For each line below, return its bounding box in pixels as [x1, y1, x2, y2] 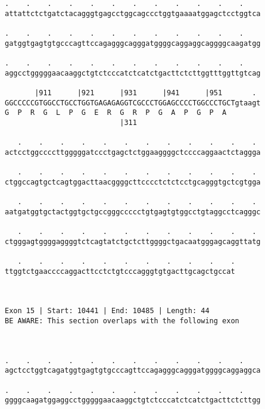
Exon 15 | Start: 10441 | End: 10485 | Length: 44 [5, 307, 210, 316]
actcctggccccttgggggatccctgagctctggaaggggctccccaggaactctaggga [5, 148, 261, 157]
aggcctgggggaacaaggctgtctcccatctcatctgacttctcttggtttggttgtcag [5, 68, 261, 77]
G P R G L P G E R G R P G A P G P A [5, 108, 227, 117]
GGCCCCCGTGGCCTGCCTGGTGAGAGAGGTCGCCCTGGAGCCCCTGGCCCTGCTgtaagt [5, 98, 261, 107]
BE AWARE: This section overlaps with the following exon [5, 317, 239, 325]
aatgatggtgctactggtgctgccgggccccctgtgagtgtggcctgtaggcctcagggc [5, 207, 261, 216]
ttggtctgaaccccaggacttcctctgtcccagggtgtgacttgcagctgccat [5, 267, 235, 276]
